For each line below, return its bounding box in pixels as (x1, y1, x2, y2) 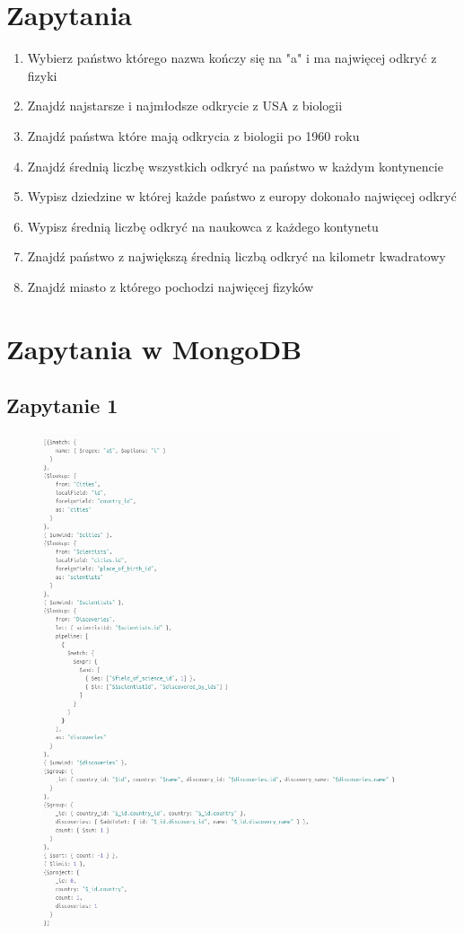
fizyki (27, 66, 57, 84)
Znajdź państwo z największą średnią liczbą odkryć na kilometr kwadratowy (27, 247, 446, 266)
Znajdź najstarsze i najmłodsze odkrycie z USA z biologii (27, 96, 343, 115)
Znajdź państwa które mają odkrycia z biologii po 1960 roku (27, 126, 360, 145)
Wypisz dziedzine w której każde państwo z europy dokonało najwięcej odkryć (27, 187, 457, 206)
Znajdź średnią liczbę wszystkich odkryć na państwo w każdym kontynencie (27, 156, 443, 175)
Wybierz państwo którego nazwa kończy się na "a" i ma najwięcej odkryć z (27, 48, 437, 67)
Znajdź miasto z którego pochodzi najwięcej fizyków (27, 277, 314, 295)
